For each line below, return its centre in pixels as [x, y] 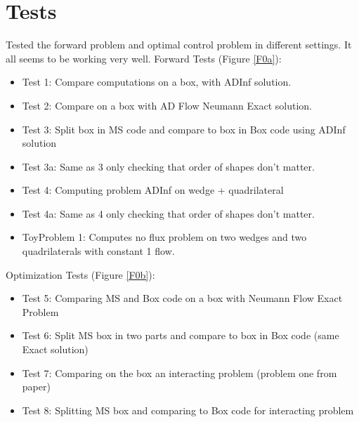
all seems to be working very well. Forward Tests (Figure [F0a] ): [144, 58]
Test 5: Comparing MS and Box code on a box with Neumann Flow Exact [182, 298]
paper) [36, 387]
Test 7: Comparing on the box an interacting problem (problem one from [179, 372]
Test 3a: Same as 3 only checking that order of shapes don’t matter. [168, 166]
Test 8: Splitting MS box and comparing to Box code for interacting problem [188, 410]
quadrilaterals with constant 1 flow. [98, 251]
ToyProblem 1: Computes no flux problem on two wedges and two [164, 237]
